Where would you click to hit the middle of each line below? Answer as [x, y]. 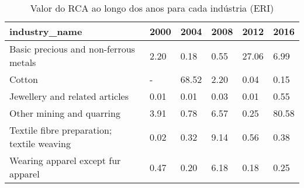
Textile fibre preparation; [61, 130]
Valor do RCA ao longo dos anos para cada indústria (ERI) [152, 8]
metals [23, 62]
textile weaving [40, 143]
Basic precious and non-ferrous [72, 49]
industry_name [46, 31]
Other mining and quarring [65, 113]
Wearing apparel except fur [65, 160]
